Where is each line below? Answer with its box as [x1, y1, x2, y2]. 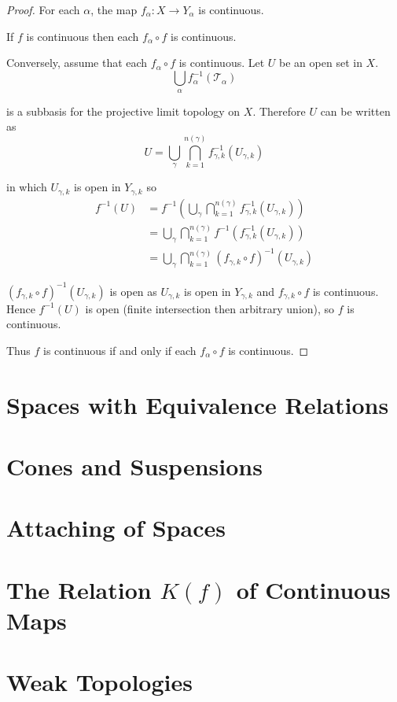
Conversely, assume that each [6, 54, 148, 71]
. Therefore [252, 102, 306, 119]
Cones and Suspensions [6, 449, 263, 482]
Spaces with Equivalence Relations [6, 388, 389, 420]
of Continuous [236, 573, 391, 605]
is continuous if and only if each [43, 342, 197, 358]
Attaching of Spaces [6, 512, 226, 544]
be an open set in [279, 54, 362, 71]
